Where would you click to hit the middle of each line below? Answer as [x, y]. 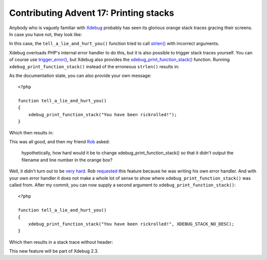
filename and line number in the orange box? [67, 160]
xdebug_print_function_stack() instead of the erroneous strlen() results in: [94, 66]
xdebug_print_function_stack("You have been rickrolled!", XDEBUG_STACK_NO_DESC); [131, 224]
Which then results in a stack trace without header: [61, 242]
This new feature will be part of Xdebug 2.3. [54, 251]
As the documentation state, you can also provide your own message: [80, 75]
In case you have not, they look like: [46, 34]
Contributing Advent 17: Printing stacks [92, 13]
